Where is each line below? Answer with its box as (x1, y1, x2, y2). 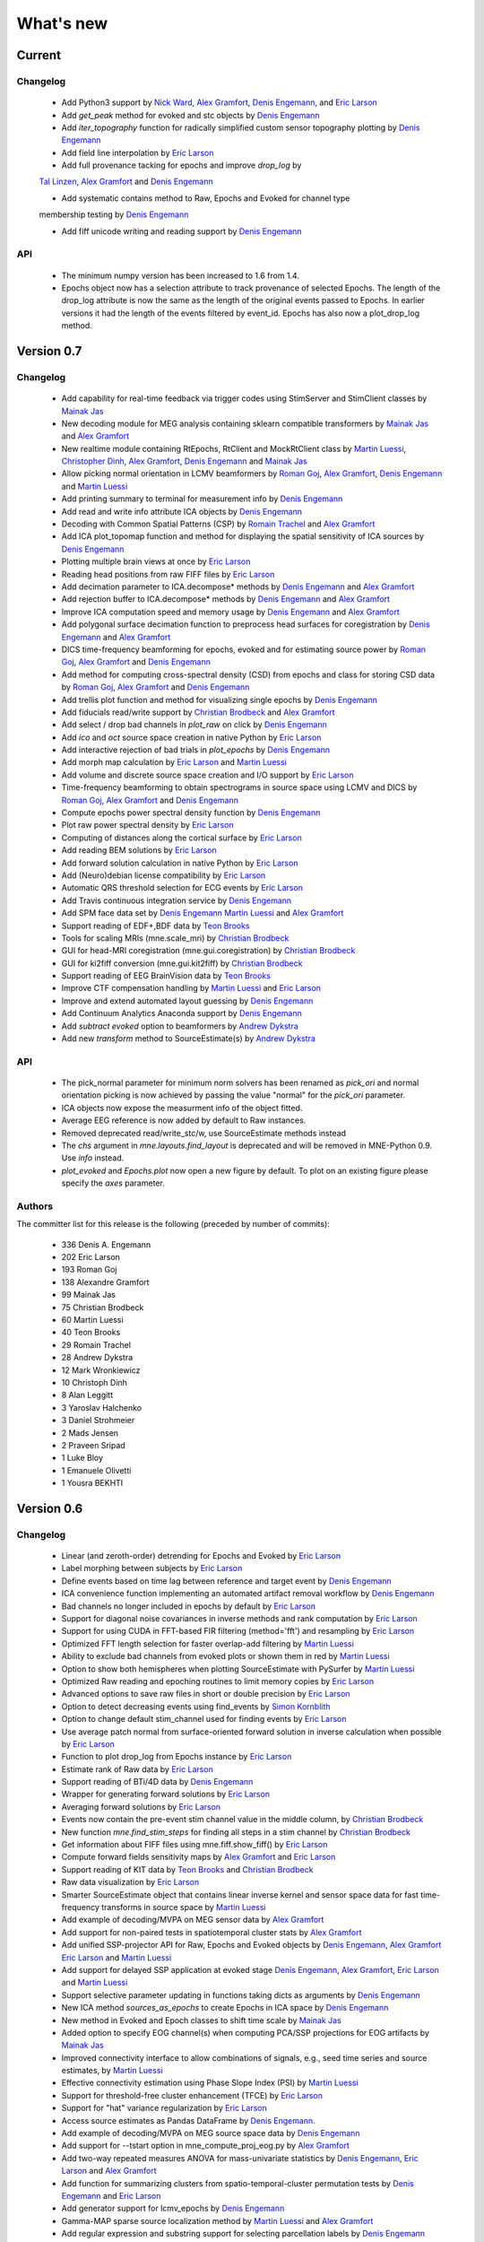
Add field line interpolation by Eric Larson (61, 147, 214, 158)
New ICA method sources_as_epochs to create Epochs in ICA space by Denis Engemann (61, 2003, 389, 2013)
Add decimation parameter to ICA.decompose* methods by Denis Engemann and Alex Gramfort (61, 581, 415, 592)
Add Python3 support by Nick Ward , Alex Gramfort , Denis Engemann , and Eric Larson (61, 97, 378, 108)
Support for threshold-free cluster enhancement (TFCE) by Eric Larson (61, 2090, 323, 2100)
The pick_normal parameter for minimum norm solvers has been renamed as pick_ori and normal (61, 1077, 419, 1088)
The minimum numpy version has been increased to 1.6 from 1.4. (61, 270, 300, 281)
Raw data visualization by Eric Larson (61, 1877, 200, 1888)
